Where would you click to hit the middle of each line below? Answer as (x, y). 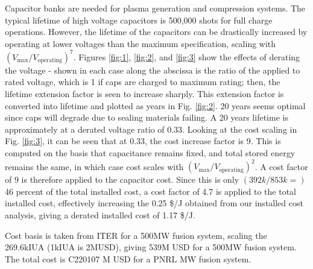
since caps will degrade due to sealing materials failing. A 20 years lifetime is (147, 117)
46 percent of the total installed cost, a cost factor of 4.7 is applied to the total (150, 191)
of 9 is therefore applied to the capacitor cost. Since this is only (122, 179)
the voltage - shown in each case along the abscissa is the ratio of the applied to (153, 70)
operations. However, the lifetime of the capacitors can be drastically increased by (156, 32)
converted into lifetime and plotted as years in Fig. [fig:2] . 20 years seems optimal (155, 105)
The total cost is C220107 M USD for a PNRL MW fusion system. (128, 258)
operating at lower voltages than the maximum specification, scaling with (141, 43)
